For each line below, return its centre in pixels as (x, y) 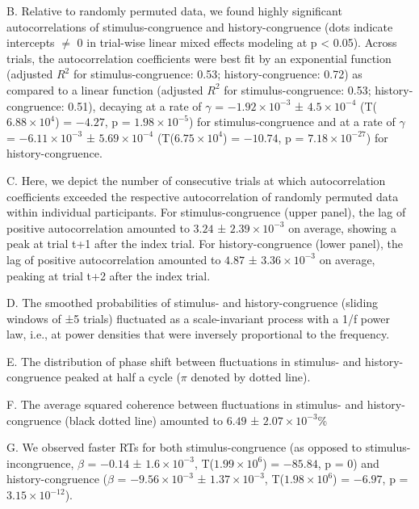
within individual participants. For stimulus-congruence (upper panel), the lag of (206, 212)
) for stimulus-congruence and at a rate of (292, 122)
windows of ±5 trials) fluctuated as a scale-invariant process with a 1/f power (199, 318)
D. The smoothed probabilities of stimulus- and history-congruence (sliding (193, 303)
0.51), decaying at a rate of (135, 105)
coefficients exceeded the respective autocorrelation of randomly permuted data (203, 196)
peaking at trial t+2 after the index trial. (109, 275)
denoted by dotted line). (251, 377)
